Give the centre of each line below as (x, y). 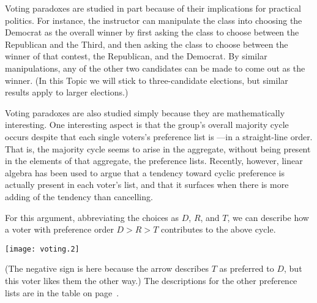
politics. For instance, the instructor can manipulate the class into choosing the (154, 20)
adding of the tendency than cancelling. (79, 196)
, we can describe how (268, 217)
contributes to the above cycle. (218, 229)
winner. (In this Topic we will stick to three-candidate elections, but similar (147, 80)
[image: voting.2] (42, 249)
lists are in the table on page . (62, 292)
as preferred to (247, 268)
